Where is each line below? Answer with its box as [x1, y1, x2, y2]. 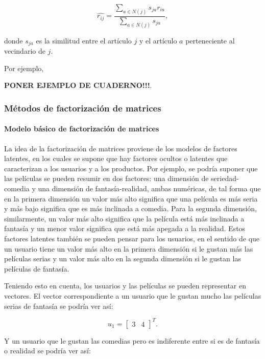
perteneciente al [185, 35, 235, 46]
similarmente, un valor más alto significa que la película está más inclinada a [4, 213, 245, 223]
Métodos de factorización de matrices [4, 101, 161, 114]
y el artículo [139, 35, 177, 46]
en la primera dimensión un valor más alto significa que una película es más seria [4, 193, 258, 204]
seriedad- [211, 173, 239, 184]
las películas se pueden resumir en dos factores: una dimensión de [4, 173, 209, 184]
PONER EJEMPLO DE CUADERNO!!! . [4, 80, 152, 91]
